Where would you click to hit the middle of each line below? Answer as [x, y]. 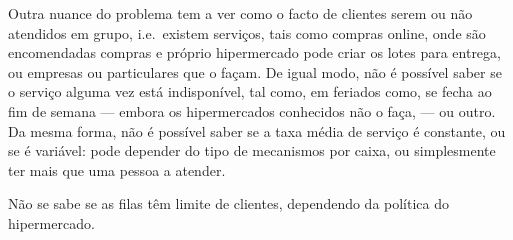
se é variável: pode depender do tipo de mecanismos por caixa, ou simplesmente [252, 150]
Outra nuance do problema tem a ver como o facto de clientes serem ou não [240, 13]
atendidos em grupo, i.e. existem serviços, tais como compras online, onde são [247, 32]
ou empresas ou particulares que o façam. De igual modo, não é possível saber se [255, 71]
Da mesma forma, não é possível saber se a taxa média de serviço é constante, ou [257, 130]
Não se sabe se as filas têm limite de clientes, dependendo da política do [229, 203]
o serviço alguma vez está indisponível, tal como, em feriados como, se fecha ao [250, 91]
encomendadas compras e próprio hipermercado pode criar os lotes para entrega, [254, 52]
